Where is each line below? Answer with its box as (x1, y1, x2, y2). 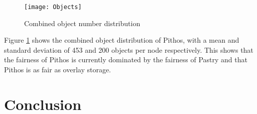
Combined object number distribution (24, 18, 141, 28)
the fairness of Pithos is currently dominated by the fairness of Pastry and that (4, 54, 247, 65)
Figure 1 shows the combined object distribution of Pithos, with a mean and (4, 35, 239, 45)
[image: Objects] (24, 4, 82, 11)
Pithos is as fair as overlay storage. (4, 64, 111, 75)
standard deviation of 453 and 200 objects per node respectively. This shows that (4, 44, 253, 55)
